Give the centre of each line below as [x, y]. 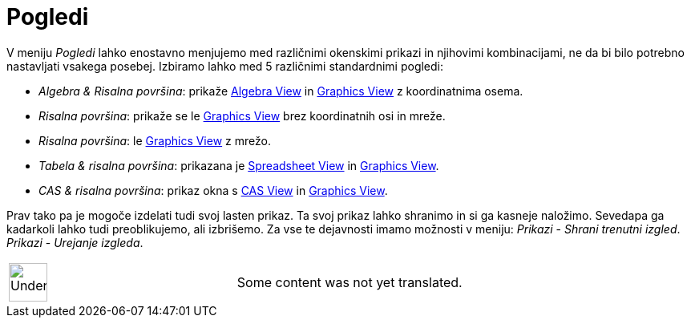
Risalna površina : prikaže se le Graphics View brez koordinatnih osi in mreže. [242, 115]
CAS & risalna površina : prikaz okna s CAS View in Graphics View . [213, 190]
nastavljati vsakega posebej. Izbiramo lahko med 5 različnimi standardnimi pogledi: [225, 66]
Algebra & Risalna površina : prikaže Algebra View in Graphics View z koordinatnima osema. [281, 91]
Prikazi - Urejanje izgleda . [75, 242]
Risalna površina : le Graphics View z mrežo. [155, 140]
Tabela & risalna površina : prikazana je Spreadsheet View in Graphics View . [239, 165]
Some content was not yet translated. [350, 282]
